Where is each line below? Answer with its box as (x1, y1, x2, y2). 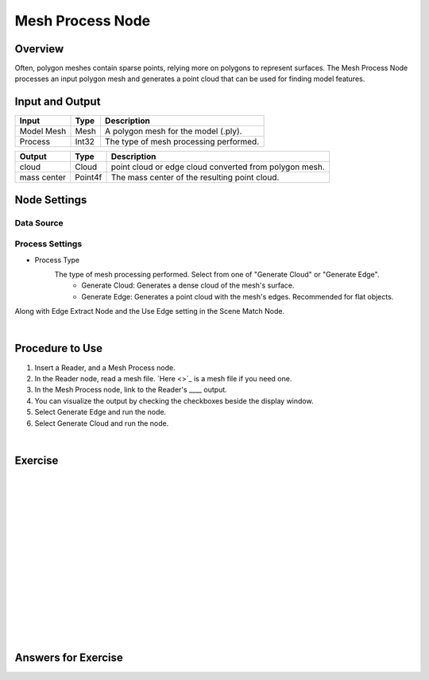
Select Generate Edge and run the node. (34, 408, 167, 417)
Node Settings (14, 193, 87, 207)
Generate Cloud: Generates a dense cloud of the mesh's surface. (81, 280, 295, 290)
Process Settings (14, 238, 83, 249)
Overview (14, 42, 64, 56)
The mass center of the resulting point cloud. (110, 172, 280, 183)
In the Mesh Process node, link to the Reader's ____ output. (34, 385, 228, 395)
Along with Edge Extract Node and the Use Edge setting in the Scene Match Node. (14, 307, 285, 316)
